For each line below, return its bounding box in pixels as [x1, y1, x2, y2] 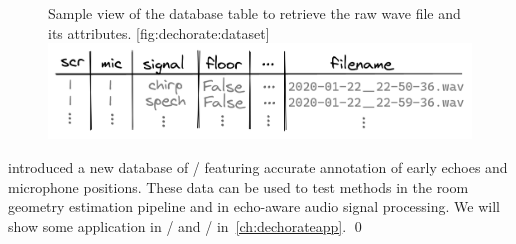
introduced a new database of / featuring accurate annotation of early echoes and [8, 156, 508, 177]
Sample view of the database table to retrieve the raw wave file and [48, 3, 461, 23]
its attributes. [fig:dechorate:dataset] [48, 22, 270, 43]
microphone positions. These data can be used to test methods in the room [8, 176, 469, 197]
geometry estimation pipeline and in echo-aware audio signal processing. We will [8, 196, 500, 217]
